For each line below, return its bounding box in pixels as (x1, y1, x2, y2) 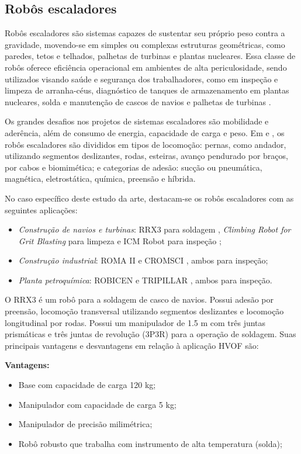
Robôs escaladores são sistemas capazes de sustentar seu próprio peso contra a (5, 27, 285, 39)
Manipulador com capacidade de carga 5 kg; (18, 398, 177, 410)
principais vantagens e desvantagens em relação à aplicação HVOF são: (5, 339, 259, 351)
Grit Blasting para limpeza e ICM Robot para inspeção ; (18, 234, 222, 247)
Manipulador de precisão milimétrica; (18, 418, 153, 430)
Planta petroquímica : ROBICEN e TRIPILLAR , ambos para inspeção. (18, 273, 272, 286)
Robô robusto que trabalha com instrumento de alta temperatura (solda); (18, 437, 282, 449)
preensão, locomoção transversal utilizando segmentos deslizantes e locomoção (5, 305, 284, 317)
